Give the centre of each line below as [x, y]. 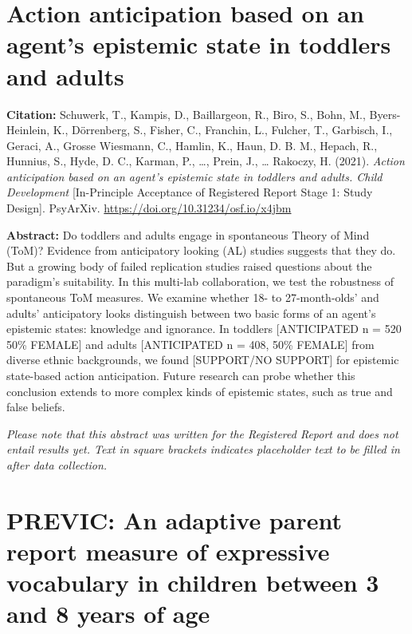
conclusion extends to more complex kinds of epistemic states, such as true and [200, 391]
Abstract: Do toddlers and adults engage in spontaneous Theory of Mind [188, 234]
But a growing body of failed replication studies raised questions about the [189, 265]
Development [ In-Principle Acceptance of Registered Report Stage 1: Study [190, 192]
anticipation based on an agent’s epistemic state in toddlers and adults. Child [194, 176]
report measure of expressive [168, 551]
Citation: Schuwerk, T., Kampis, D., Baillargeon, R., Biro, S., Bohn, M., [186, 114]
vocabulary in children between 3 [193, 582]
